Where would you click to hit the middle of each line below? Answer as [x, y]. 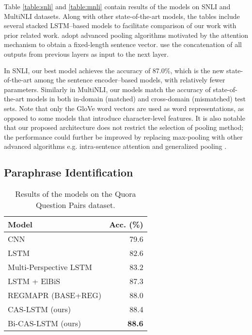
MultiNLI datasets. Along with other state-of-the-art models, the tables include [122, 16]
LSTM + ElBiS [34, 281]
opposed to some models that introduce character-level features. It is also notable [125, 118]
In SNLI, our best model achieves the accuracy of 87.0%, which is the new [114, 70]
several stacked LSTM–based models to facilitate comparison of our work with [120, 25]
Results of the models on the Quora [76, 194]
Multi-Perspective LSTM [50, 267]
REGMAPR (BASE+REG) [55, 295]
